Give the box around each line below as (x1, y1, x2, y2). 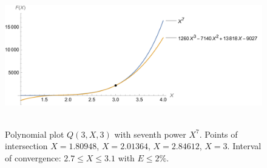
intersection (5, 139, 48, 152)
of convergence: (5, 152, 61, 164)
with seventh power (114, 127, 186, 140)
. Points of (199, 127, 238, 140)
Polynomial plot (5, 127, 64, 140)
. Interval (227, 139, 262, 152)
